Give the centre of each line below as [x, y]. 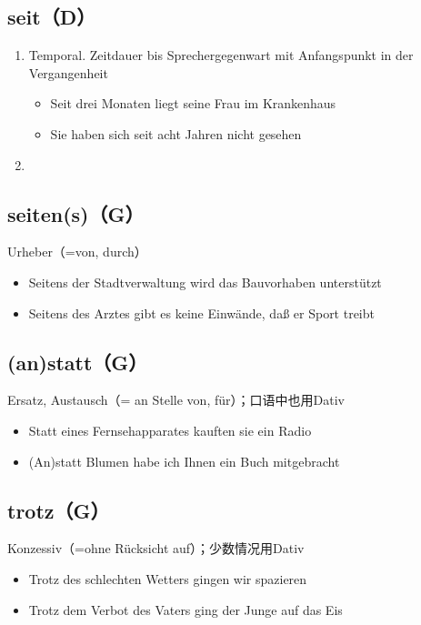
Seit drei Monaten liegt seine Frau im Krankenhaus [193, 103]
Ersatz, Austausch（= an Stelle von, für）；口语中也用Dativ [176, 400]
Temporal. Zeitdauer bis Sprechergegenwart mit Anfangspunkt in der [221, 55]
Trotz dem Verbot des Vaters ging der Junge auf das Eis [185, 609]
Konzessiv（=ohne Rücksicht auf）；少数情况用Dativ [156, 548]
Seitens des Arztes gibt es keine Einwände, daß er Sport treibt [201, 312]
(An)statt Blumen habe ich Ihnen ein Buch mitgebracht [184, 461]
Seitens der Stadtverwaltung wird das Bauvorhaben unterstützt [205, 282]
